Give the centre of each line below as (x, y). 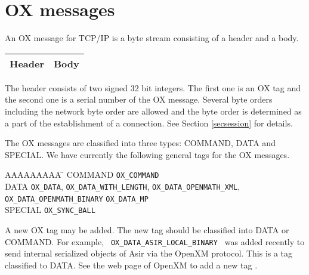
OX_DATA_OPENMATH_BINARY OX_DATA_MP (77, 199)
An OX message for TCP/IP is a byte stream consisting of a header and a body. (152, 38)
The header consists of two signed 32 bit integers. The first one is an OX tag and (153, 87)
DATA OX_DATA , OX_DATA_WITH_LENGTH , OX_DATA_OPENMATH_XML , (123, 186)
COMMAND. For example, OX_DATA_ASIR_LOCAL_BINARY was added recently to (155, 241)
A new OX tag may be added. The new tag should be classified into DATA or (147, 229)
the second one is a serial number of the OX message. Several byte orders (139, 99)
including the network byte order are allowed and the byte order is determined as (153, 111)
